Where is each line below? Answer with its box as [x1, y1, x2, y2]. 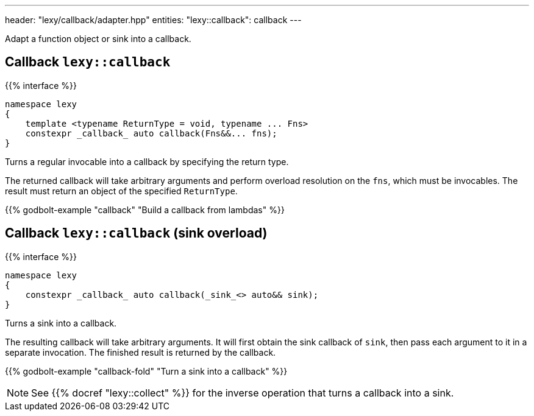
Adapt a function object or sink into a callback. [5, 33, 191, 44]
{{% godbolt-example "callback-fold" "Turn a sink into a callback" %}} [5, 365, 288, 376]
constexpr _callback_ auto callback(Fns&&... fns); [25, 128, 277, 138]
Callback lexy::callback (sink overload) [5, 225, 268, 241]
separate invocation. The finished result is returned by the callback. [5, 347, 276, 358]
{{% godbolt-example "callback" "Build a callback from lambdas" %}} [5, 204, 285, 215]
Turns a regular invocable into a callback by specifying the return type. [5, 156, 289, 167]
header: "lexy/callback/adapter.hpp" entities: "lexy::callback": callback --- [5, 15, 302, 25]
